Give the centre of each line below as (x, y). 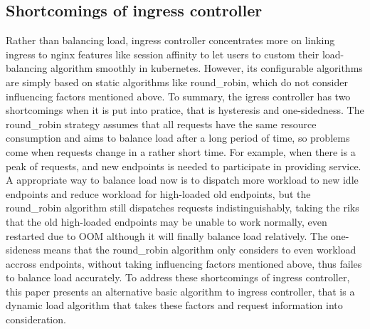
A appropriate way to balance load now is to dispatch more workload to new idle (182, 180)
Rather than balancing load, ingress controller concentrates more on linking (170, 40)
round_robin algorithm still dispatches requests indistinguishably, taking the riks (183, 208)
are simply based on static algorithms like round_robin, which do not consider (177, 82)
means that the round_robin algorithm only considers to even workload (200, 250)
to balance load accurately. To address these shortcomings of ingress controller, (178, 277)
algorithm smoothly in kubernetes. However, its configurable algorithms (207, 68)
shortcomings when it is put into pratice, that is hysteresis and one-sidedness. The (185, 110)
